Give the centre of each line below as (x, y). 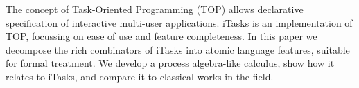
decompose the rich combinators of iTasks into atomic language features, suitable (178, 49)
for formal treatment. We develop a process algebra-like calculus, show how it (170, 63)
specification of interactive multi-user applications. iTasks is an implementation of (179, 22)
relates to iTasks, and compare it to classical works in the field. (140, 76)
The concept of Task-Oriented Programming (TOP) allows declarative (155, 9)
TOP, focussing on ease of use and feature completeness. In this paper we (161, 36)
